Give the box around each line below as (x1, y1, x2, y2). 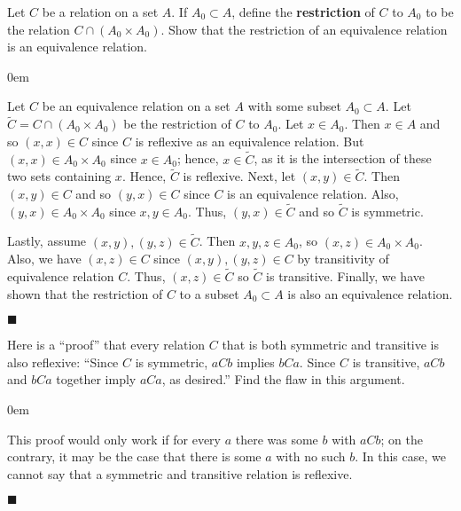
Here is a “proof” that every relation (7, 335, 206, 354)
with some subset (247, 97, 341, 115)
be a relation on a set (42, 3, 159, 20)
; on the (380, 429, 423, 448)
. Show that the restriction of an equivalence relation (160, 20, 448, 38)
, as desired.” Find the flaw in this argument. (161, 370, 405, 389)
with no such (276, 447, 346, 466)
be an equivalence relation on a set (42, 97, 230, 115)
